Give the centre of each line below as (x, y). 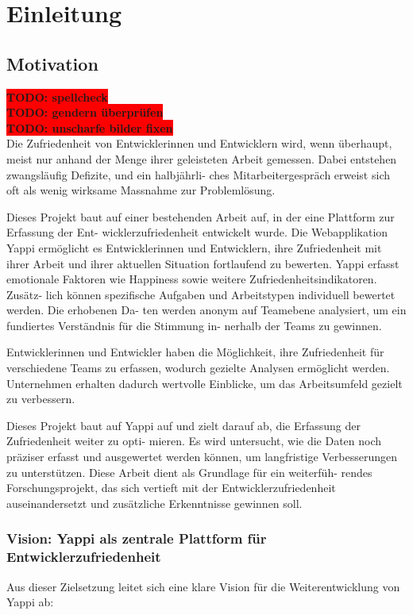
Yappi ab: (30, 602)
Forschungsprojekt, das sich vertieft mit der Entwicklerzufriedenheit (171, 488)
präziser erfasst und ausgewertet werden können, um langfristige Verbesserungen (202, 457)
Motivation (52, 63)
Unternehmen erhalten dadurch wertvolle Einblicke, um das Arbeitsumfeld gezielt (205, 383)
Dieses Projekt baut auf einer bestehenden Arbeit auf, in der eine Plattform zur (201, 216)
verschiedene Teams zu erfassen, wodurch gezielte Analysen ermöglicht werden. (198, 368)
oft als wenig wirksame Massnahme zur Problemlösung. (141, 190)
